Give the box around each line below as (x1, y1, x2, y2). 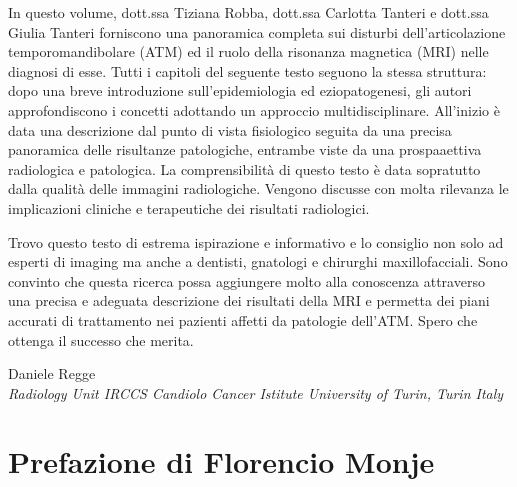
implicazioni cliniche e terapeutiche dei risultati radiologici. (8, 197, 370, 218)
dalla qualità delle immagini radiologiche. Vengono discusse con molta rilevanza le (8, 178, 509, 199)
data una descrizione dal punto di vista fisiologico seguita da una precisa (8, 119, 452, 140)
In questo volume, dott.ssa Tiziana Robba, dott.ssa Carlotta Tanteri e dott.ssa (8, 2, 489, 22)
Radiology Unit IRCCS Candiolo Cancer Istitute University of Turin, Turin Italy (8, 382, 504, 403)
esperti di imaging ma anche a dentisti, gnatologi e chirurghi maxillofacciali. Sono (8, 251, 508, 272)
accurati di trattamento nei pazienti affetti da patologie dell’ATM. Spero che (8, 309, 478, 330)
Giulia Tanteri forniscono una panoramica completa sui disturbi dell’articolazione (8, 21, 506, 42)
